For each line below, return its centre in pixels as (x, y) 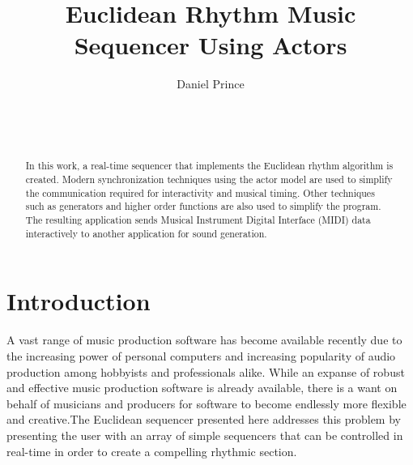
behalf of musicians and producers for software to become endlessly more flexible (206, 403)
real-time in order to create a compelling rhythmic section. (152, 451)
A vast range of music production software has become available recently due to (204, 340)
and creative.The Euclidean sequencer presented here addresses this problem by (204, 419)
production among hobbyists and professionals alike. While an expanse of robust (206, 371)
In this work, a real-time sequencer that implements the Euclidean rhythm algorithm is (209, 166)
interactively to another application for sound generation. (146, 233)
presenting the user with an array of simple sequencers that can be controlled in (205, 435)
